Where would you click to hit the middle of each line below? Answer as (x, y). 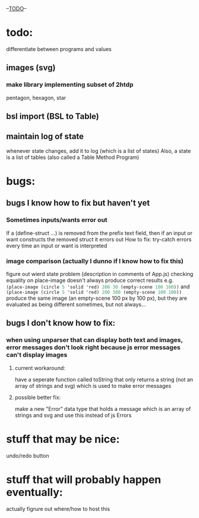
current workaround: (40, 368)
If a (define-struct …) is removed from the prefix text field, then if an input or (99, 233)
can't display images (37, 355)
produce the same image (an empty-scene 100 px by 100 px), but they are (97, 298)
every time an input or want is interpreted (57, 246)
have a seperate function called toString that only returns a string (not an (104, 379)
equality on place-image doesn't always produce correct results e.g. (90, 280)
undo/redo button (28, 456)
